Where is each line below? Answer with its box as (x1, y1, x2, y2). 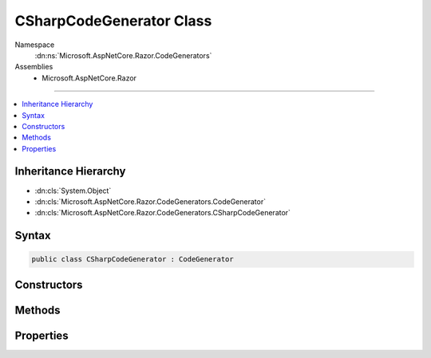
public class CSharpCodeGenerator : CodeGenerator (31, 255, 235, 264)
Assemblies (14, 62, 53, 72)
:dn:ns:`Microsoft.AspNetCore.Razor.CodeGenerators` (34, 50, 212, 60)
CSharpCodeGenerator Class (14, 12, 212, 30)
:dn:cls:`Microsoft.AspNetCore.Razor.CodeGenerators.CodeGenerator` (34, 196, 267, 207)
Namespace (14, 40, 55, 49)
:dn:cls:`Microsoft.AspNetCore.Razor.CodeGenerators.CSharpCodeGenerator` (34, 208, 291, 218)
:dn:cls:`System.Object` (34, 186, 112, 195)
